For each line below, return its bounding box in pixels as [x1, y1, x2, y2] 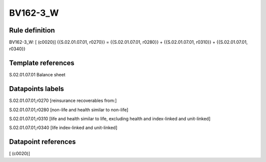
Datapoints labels [9, 85, 64, 93]
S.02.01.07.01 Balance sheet [9, 72, 66, 78]
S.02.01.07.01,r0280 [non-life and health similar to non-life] [9, 106, 129, 113]
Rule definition [9, 26, 55, 34]
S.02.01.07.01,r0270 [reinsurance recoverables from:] [9, 97, 117, 103]
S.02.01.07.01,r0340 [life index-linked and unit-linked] [9, 125, 118, 130]
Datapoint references [9, 138, 76, 146]
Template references [9, 59, 75, 67]
